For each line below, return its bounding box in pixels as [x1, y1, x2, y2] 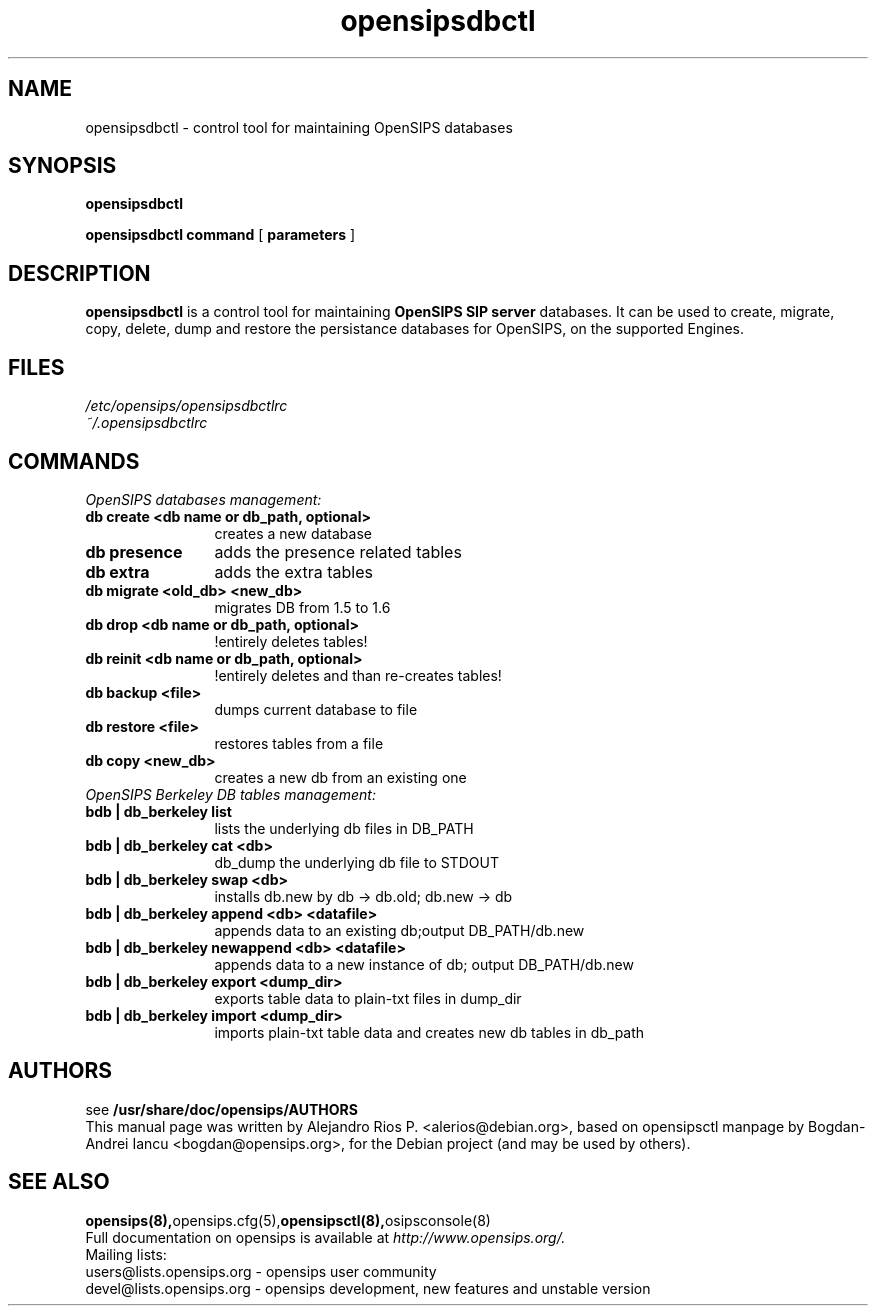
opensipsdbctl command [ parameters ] [85, 226, 356, 244]
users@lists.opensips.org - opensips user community [85, 1262, 437, 1280]
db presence [85, 541, 183, 562]
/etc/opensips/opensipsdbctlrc [85, 397, 288, 415]
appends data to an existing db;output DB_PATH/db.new [214, 921, 585, 939]
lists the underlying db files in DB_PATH [214, 819, 474, 837]
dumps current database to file [214, 700, 418, 718]
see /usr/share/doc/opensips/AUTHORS [85, 1100, 358, 1118]
